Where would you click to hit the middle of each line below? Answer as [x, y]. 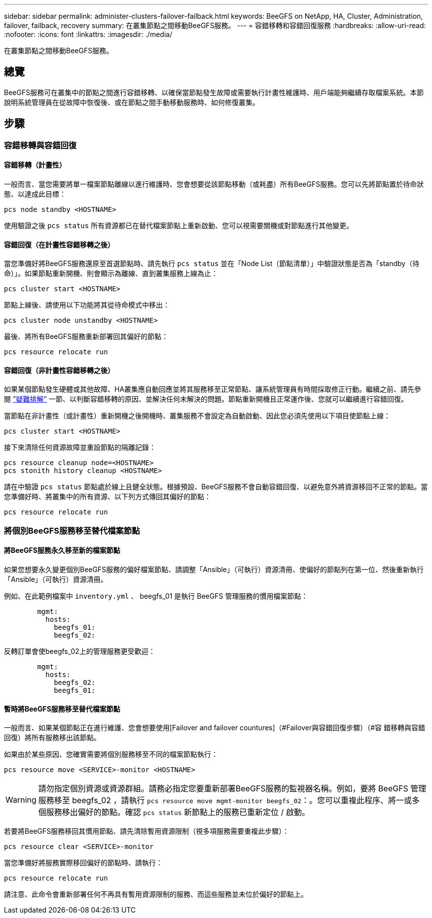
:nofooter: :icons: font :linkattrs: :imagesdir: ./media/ [88, 34]
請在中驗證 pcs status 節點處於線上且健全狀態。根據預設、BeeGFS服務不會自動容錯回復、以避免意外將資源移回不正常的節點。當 [216, 487]
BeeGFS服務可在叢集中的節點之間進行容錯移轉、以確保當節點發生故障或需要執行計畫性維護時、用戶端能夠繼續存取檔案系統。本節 [214, 92]
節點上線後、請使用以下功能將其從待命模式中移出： [87, 305]
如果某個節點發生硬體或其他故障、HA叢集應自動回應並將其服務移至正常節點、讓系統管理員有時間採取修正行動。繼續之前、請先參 [213, 389]
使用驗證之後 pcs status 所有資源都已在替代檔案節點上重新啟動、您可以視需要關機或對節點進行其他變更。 [179, 225]
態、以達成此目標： [35, 194]
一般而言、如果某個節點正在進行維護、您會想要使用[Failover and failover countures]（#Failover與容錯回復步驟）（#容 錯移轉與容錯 [215, 728]
